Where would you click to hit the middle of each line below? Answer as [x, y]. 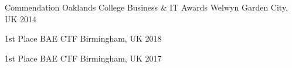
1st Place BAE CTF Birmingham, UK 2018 [83, 38]
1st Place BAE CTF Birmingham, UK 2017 [83, 58]
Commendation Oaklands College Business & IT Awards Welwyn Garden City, [147, 7]
